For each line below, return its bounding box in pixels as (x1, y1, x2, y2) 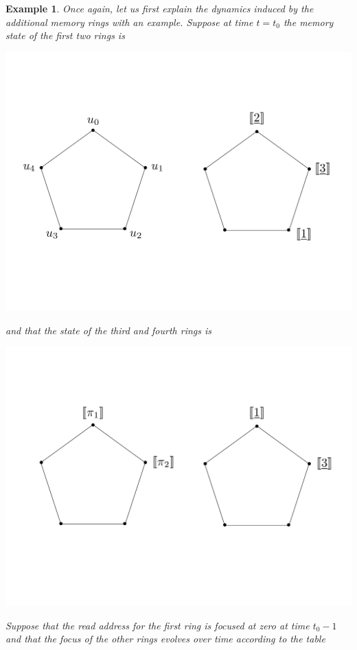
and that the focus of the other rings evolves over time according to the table (5, 631, 325, 646)
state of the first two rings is (5, 28, 125, 43)
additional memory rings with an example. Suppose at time (5, 14, 253, 29)
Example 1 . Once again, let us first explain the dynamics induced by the (5, 1, 314, 15)
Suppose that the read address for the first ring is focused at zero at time (5, 618, 310, 632)
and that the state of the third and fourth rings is (5, 323, 212, 337)
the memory (283, 14, 334, 29)
